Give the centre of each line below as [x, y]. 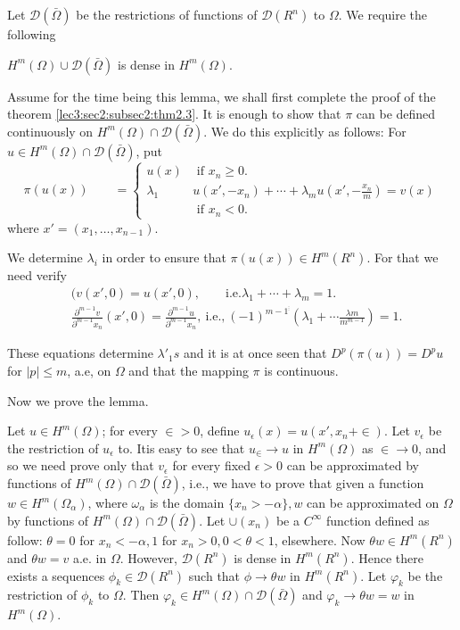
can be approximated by [353, 465]
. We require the [383, 14]
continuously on [50, 131]
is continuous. [301, 371]
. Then [141, 595]
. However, [148, 557]
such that [214, 575]
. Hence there [387, 557]
